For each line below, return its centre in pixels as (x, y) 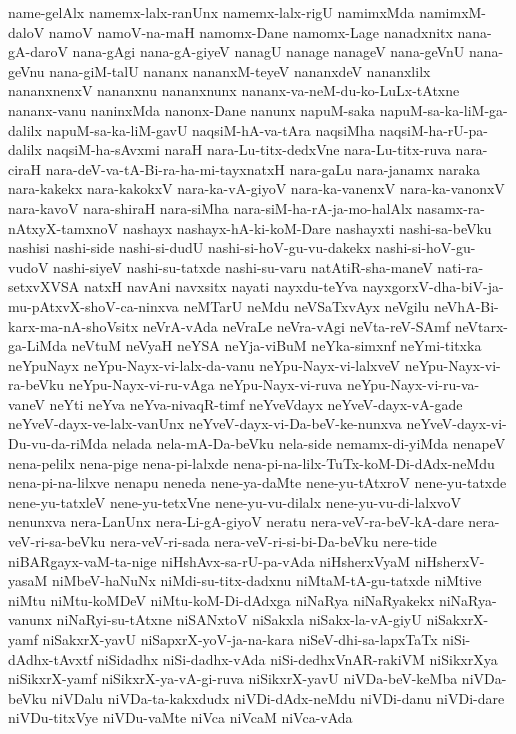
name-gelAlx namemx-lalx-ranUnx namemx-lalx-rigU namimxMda (211, 12)
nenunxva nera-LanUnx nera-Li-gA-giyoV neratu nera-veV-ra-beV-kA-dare (236, 521)
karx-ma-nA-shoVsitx (73, 325)
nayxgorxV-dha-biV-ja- (433, 286)
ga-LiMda (37, 345)
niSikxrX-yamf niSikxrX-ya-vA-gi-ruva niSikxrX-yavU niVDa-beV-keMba (233, 678)
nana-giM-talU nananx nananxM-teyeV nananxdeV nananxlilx (240, 70)
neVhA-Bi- (466, 305)
